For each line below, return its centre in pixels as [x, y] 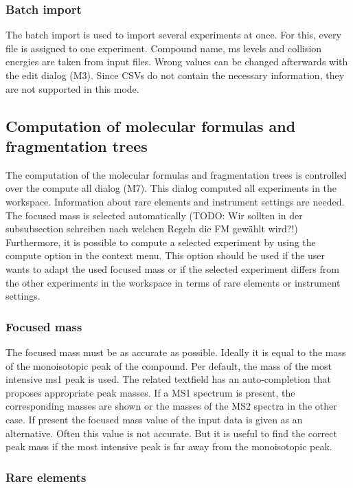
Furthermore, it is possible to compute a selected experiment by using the [161, 242]
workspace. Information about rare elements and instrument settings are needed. [175, 201]
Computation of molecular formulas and [151, 125]
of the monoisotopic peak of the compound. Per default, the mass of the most [169, 365]
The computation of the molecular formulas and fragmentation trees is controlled [176, 174]
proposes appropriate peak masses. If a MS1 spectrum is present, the [150, 392]
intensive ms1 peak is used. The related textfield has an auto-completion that [169, 379]
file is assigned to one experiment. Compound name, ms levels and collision [164, 48]
